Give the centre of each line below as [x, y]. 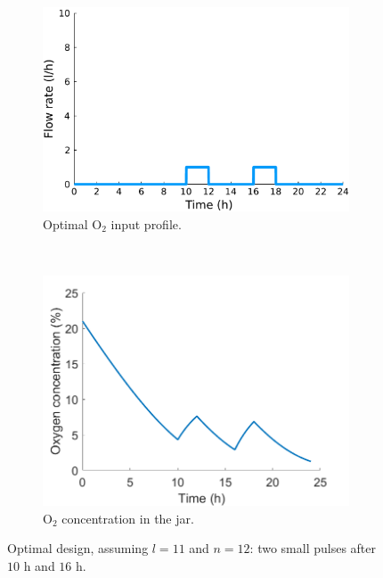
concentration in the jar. [128, 518]
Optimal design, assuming [78, 548]
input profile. [146, 224]
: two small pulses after [313, 548]
